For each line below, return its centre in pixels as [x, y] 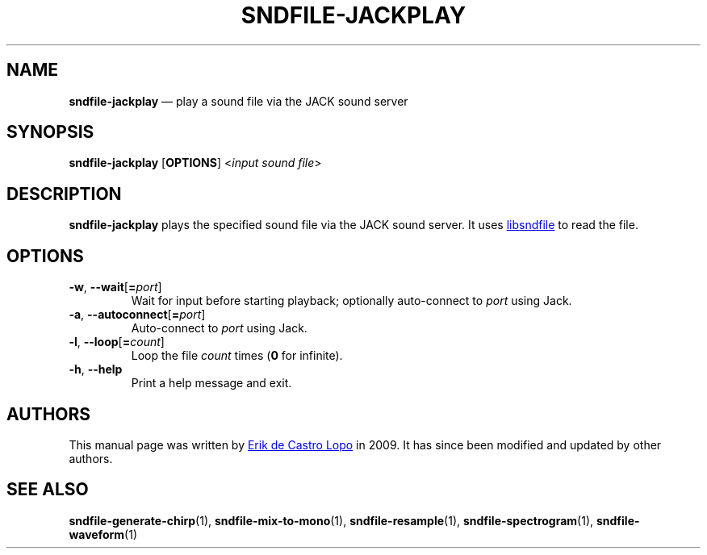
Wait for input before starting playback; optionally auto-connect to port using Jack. [351, 301]
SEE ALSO [48, 490]
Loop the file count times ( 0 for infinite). [237, 356]
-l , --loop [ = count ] [117, 342]
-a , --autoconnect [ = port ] [137, 315]
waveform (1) [103, 534]
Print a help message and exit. [211, 383]
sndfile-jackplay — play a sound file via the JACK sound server [238, 101]
